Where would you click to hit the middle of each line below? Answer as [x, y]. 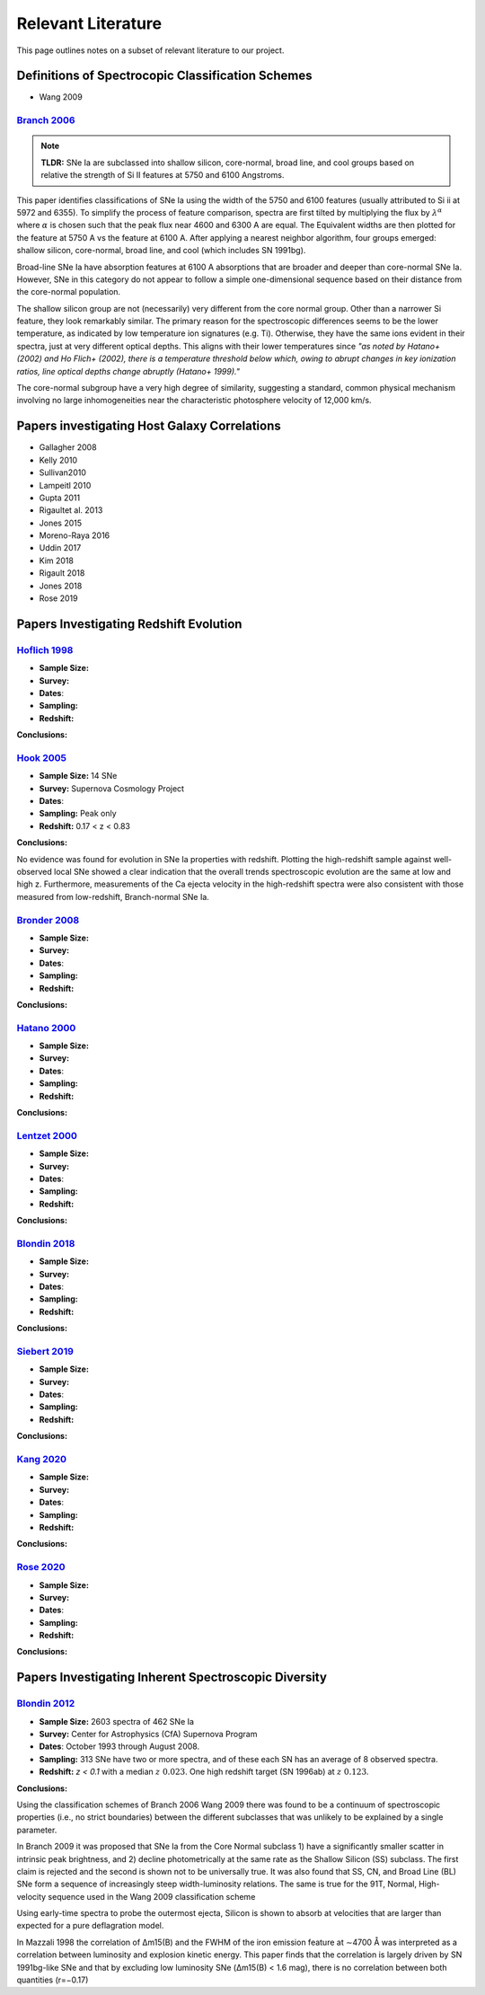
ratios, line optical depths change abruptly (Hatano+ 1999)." [128, 371]
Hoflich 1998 [45, 649]
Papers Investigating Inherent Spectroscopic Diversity [172, 1677]
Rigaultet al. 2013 [71, 510]
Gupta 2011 [60, 498]
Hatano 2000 [46, 1028]
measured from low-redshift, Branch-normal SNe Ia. [113, 896]
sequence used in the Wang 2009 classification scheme [152, 1896]
